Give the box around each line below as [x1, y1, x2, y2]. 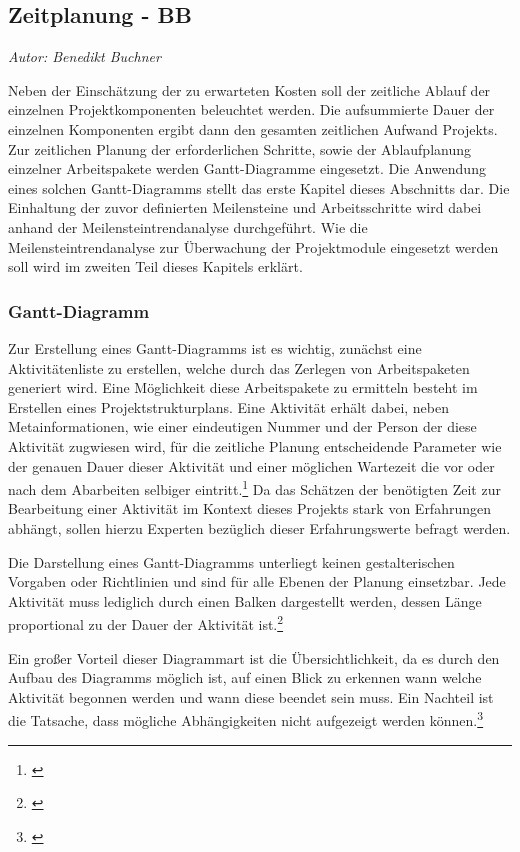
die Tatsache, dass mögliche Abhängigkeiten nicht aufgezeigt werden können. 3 [8, 707, 484, 731]
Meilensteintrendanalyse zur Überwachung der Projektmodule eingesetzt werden [8, 236, 499, 257]
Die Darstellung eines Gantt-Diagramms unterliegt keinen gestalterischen [8, 551, 455, 572]
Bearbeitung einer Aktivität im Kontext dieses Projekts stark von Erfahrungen [8, 498, 491, 519]
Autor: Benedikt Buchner [8, 46, 161, 67]
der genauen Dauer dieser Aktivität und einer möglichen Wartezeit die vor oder [8, 455, 495, 476]
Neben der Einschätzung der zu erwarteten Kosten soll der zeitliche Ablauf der [8, 79, 491, 100]
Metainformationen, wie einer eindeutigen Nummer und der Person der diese [8, 416, 477, 437]
